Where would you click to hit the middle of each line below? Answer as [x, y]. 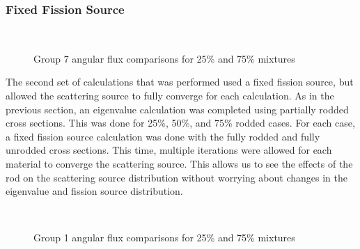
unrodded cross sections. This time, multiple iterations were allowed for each [169, 150]
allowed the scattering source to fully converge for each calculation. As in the [170, 95]
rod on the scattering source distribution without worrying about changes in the [177, 177]
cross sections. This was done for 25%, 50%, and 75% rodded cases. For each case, [180, 123]
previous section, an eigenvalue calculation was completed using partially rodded [177, 109]
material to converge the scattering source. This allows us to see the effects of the [179, 163]
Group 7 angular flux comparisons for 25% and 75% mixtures [164, 58]
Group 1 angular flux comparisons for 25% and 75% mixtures [164, 238]
